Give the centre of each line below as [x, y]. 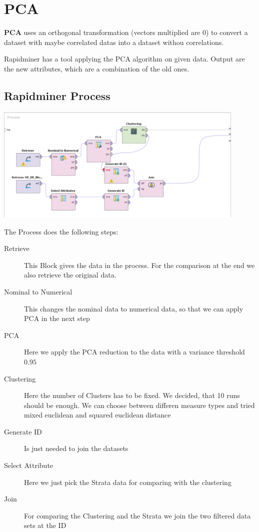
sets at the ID [45, 525]
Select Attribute [29, 465]
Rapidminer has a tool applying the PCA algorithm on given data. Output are [124, 59]
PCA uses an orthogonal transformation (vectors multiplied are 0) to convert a [126, 32]
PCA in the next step [57, 318]
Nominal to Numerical [38, 291]
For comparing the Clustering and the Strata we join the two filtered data [137, 515]
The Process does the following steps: [61, 231]
